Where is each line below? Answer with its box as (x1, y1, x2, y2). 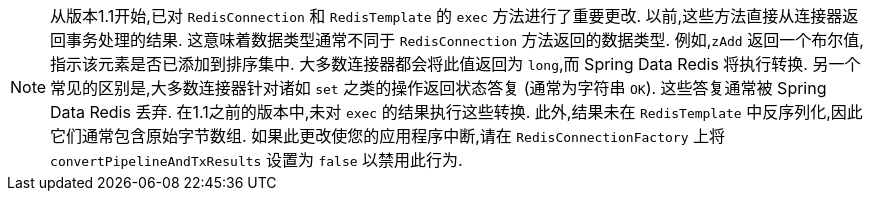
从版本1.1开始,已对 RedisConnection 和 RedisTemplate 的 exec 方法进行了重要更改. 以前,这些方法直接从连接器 (50, 6, 843, 26)
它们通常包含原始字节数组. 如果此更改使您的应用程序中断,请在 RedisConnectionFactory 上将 (50, 126, 725, 146)
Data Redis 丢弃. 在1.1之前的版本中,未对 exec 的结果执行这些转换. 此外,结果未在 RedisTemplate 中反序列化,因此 (50, 102, 863, 122)
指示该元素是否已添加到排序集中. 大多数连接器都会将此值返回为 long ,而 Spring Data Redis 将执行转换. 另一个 (50, 54, 861, 74)
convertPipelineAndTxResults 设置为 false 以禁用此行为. (50, 150, 463, 170)
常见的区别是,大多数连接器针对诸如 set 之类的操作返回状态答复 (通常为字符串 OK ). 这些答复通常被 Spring (50, 78, 827, 98)
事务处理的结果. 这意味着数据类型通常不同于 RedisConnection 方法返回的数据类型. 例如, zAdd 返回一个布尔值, (66, 30, 864, 50)
